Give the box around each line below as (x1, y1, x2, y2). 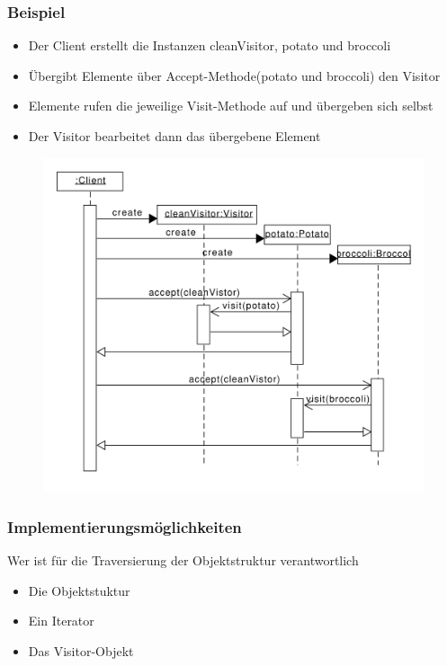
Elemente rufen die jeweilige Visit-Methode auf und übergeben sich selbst (28, 96, 434, 115)
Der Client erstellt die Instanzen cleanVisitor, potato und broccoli (28, 36, 391, 55)
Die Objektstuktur (28, 581, 130, 599)
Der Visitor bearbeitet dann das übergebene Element (28, 127, 321, 145)
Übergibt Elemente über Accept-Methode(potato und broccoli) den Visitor (28, 66, 441, 84)
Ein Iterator (28, 611, 94, 630)
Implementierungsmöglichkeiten (7, 515, 242, 537)
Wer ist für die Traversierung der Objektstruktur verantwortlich (7, 551, 359, 570)
